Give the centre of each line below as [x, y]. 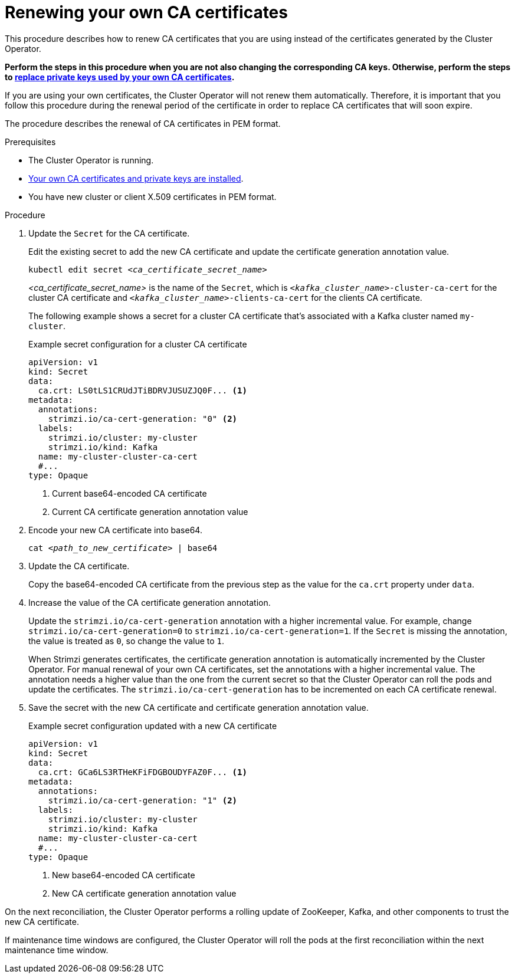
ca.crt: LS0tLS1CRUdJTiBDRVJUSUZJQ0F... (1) [142, 390]
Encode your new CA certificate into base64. [115, 530]
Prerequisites [30, 142]
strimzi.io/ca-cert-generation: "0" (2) [143, 419]
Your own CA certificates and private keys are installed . [136, 178]
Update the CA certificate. [79, 566]
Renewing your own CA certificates [146, 12]
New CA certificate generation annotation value [144, 893]
